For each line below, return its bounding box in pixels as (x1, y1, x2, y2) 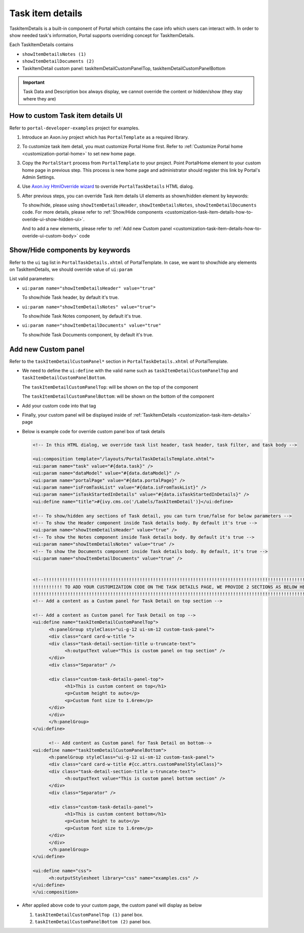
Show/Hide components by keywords (9, 246, 131, 255)
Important (23, 79, 45, 85)
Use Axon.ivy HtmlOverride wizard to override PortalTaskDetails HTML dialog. (22, 183, 194, 190)
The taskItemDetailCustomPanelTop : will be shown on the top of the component (22, 384, 199, 390)
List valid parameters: (9, 275, 55, 282)
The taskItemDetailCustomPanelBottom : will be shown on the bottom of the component (22, 393, 214, 399)
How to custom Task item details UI (9, 112, 123, 120)
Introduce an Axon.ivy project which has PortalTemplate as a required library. (22, 134, 189, 140)
